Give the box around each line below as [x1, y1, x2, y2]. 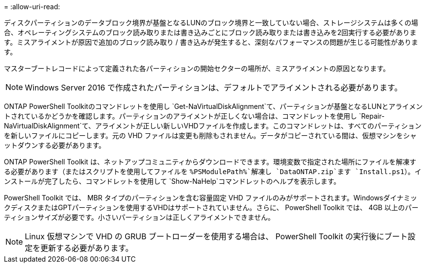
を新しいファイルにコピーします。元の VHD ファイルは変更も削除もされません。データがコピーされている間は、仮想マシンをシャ [4, 131, 417, 140]
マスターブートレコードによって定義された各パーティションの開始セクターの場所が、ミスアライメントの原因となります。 [4, 64, 390, 72]
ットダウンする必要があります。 [4, 141, 106, 149]
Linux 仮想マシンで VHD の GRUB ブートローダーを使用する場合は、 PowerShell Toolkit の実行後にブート [25, 231, 408, 241]
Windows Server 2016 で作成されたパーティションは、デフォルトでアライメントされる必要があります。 [25, 83, 402, 92]
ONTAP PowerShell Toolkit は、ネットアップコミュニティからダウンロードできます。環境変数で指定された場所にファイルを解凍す [4, 158, 416, 166]
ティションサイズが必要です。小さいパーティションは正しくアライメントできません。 [4, 213, 275, 221]
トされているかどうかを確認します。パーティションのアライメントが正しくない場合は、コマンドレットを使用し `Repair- [4, 112, 385, 120]
